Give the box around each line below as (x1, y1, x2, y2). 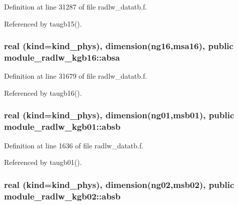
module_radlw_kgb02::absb (4, 189, 121, 202)
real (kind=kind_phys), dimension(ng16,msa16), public (4, 40, 233, 52)
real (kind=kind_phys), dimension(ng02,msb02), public (4, 178, 234, 190)
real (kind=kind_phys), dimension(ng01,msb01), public (4, 109, 234, 121)
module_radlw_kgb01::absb (4, 120, 121, 133)
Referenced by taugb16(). (4, 87, 82, 98)
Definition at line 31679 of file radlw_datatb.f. (4, 71, 147, 81)
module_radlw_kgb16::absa (4, 51, 120, 64)
